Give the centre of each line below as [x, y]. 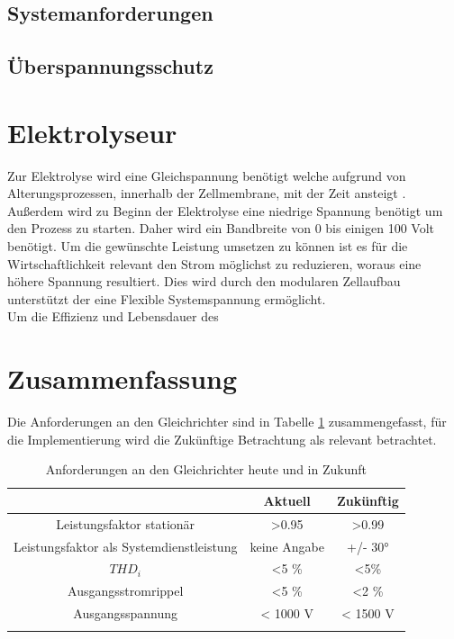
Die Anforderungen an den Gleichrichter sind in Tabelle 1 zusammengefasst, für [227, 422]
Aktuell [287, 500]
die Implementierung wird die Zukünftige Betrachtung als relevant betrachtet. [222, 439]
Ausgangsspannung [126, 613]
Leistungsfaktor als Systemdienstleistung [126, 546]
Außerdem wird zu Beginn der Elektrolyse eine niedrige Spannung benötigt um [225, 210]
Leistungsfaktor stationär [126, 523]
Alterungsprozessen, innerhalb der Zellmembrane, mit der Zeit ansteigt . [207, 193]
